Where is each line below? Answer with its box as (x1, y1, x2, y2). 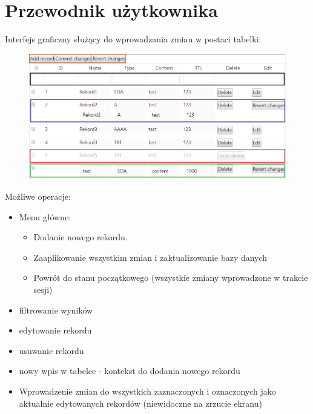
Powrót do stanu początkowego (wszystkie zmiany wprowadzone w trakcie (33, 271, 308, 284)
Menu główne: (19, 210, 71, 223)
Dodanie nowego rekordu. (33, 231, 128, 243)
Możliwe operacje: (5, 190, 71, 203)
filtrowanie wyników (19, 303, 93, 316)
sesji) (33, 283, 53, 296)
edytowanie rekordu (19, 324, 92, 337)
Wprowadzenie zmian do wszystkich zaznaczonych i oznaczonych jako (19, 385, 276, 398)
